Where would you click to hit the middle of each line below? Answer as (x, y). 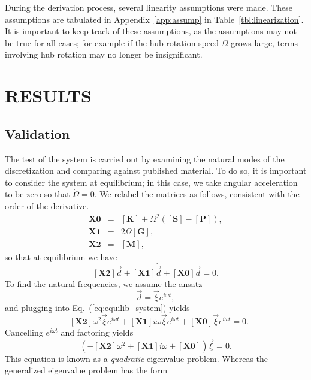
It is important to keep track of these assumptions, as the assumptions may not (151, 31)
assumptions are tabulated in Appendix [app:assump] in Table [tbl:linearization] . (154, 19)
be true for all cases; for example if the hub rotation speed (112, 42)
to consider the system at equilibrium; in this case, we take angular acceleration (151, 182)
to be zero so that (37, 194)
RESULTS (48, 96)
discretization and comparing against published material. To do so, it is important (156, 171)
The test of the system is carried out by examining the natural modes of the (145, 159)
